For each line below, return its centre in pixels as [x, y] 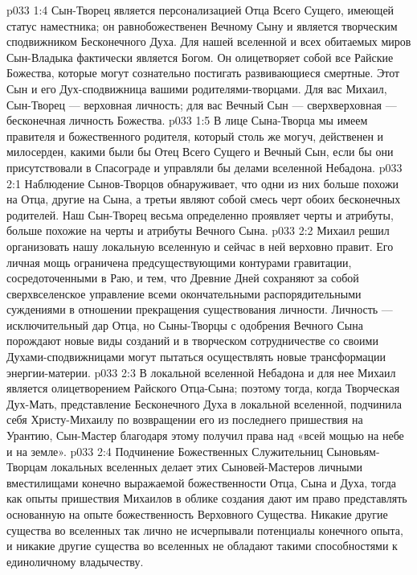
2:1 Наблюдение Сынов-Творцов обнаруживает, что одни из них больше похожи [203, 183]
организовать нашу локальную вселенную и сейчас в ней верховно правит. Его [200, 246]
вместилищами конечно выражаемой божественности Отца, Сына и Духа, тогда [202, 482]
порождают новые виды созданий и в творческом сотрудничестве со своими [192, 341]
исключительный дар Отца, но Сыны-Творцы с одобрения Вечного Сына [185, 324]
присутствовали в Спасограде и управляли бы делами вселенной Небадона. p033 [204, 167]
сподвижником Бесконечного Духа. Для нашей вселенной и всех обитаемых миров [209, 41]
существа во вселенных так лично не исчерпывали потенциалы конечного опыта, [205, 530]
